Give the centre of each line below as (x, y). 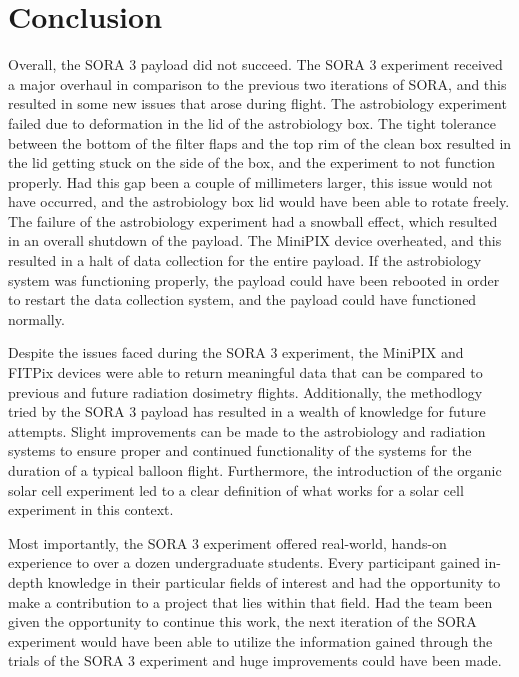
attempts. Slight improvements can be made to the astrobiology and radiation (247, 430)
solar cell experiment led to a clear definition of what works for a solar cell (236, 489)
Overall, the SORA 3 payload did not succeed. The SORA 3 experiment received (255, 64)
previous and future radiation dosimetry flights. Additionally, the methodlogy (245, 391)
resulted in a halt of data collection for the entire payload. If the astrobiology (245, 260)
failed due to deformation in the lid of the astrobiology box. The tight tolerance (252, 122)
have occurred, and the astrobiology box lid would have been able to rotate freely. (259, 201)
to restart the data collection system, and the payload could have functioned (242, 299)
